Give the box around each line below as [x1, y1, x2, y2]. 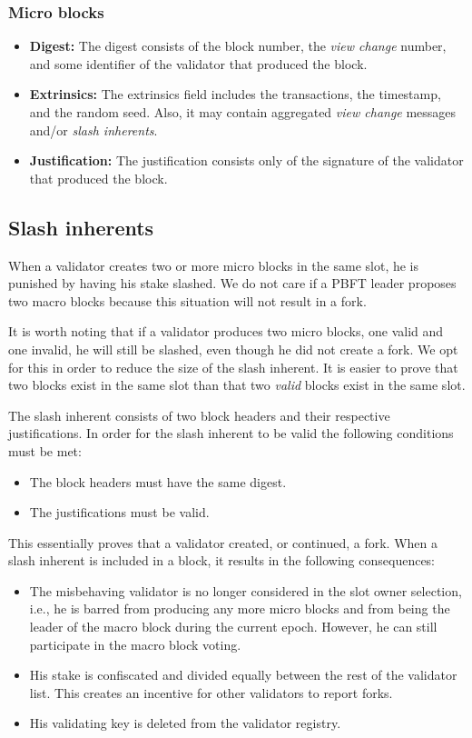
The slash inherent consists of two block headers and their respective [8, 405, 390, 424]
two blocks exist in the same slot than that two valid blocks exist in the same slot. [8, 375, 466, 394]
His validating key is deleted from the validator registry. [29, 713, 341, 733]
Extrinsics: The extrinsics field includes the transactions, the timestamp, [29, 85, 441, 104]
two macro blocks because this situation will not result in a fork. [8, 291, 367, 310]
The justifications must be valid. [29, 503, 210, 522]
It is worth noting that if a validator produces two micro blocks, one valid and [8, 322, 444, 341]
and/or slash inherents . [29, 120, 158, 139]
